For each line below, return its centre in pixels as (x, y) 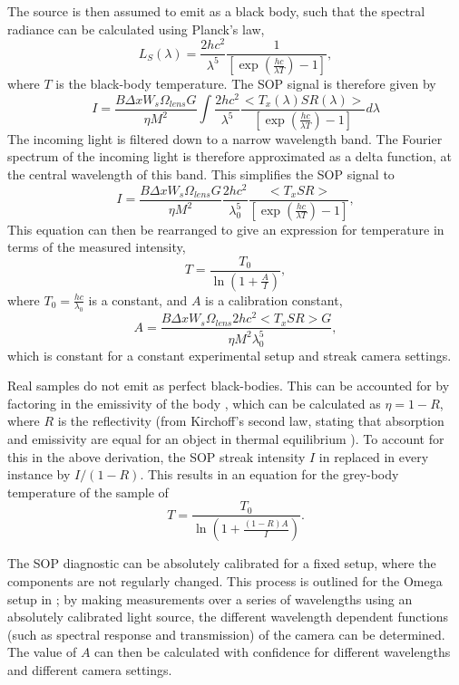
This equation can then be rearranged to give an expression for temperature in (226, 229)
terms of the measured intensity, (97, 247)
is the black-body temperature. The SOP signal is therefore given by (246, 84)
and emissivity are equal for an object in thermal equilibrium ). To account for (226, 439)
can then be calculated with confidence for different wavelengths (273, 652)
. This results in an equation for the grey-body (269, 474)
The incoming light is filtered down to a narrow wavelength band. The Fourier (225, 138)
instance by (39, 474)
